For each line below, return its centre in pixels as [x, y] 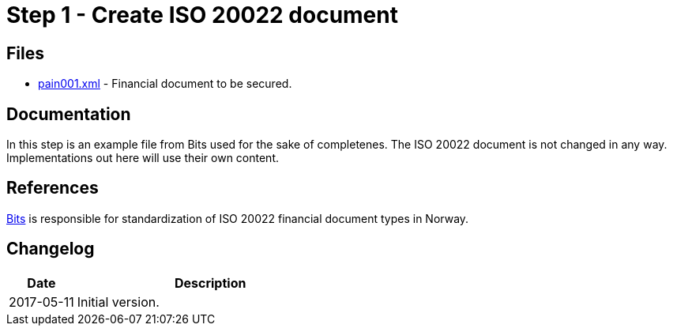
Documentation [69, 114]
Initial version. [118, 302]
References [53, 188]
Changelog [51, 249]
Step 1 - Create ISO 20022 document [202, 15]
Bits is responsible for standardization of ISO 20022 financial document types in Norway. [238, 218]
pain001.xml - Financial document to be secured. [165, 84]
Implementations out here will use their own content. [143, 158]
